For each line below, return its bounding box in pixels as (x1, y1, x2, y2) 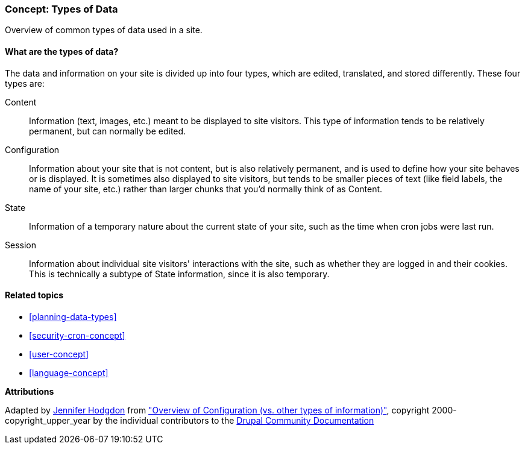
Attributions (5, 386, 54, 397)
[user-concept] (29, 348, 89, 359)
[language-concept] (29, 367, 108, 378)
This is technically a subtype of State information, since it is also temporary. (29, 268, 330, 279)
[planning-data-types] (29, 311, 117, 322)
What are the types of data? (5, 46, 119, 57)
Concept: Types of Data (5, 3, 118, 15)
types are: (5, 78, 45, 89)
